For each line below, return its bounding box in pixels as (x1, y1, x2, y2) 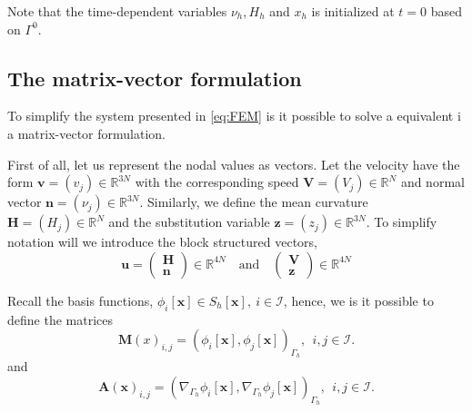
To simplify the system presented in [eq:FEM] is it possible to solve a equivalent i (7, 106, 461, 125)
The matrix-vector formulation (7, 64, 302, 92)
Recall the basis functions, (7, 290, 154, 309)
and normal (400, 172, 465, 191)
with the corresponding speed (135, 172, 299, 191)
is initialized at (311, 2, 395, 20)
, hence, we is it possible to (283, 290, 434, 309)
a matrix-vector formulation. (7, 123, 166, 142)
